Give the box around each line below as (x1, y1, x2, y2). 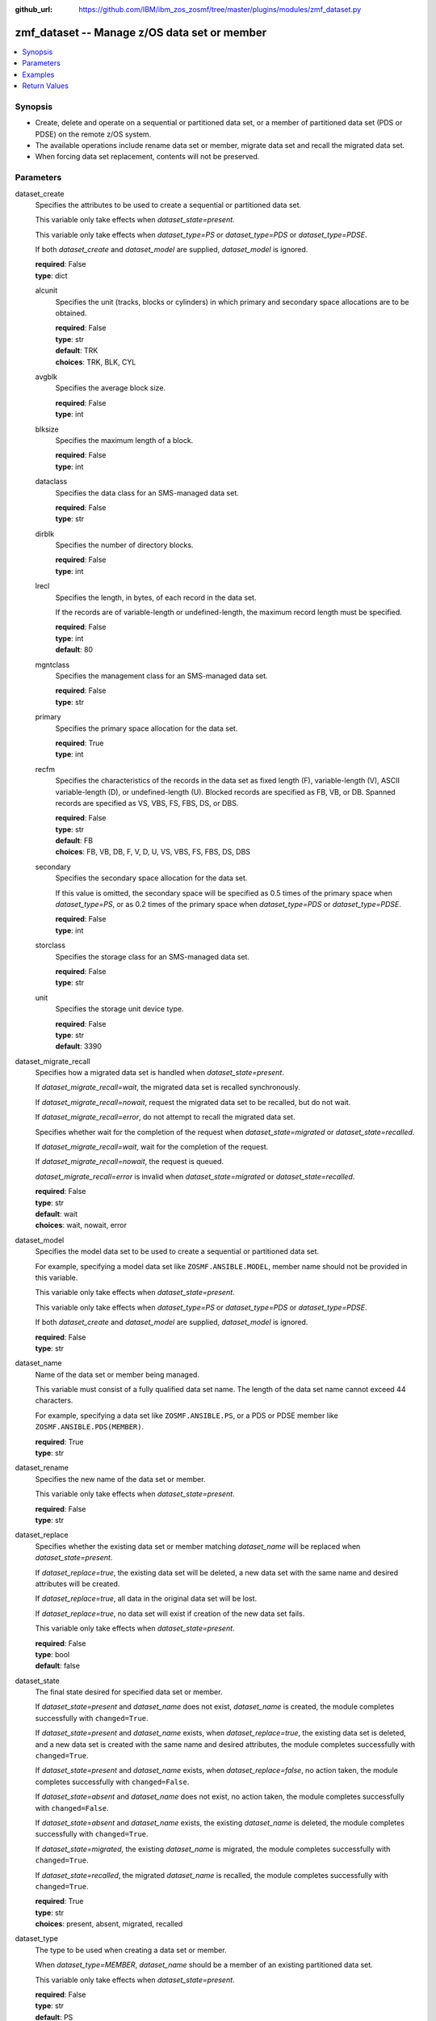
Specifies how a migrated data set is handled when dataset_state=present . (35, 1068, 284, 1078)
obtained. (55, 308, 87, 319)
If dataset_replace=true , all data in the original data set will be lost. (35, 1593, 258, 1604)
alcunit (35, 285, 58, 295)
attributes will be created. (35, 1579, 120, 1589)
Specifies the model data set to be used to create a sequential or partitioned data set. (35, 1247, 319, 1256)
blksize (35, 424, 60, 434)
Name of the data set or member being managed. (35, 1369, 199, 1379)
